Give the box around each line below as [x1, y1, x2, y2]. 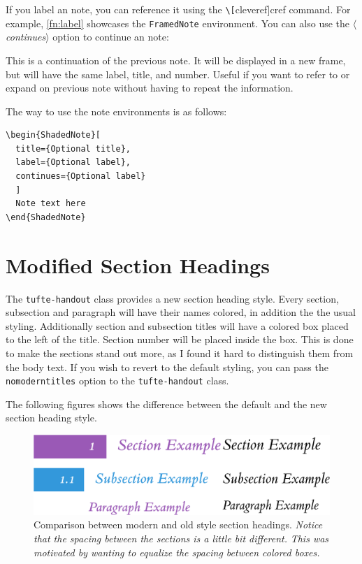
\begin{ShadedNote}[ [6, 130, 101, 140]
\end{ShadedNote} [6, 212, 86, 222]
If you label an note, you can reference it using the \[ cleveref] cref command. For [6, 2, 351, 16]
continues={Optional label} [15, 171, 146, 182]
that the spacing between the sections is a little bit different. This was [34, 530, 329, 545]
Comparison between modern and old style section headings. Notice [34, 517, 323, 532]
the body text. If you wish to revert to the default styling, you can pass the [6, 359, 328, 374]
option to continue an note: [52, 29, 169, 44]
